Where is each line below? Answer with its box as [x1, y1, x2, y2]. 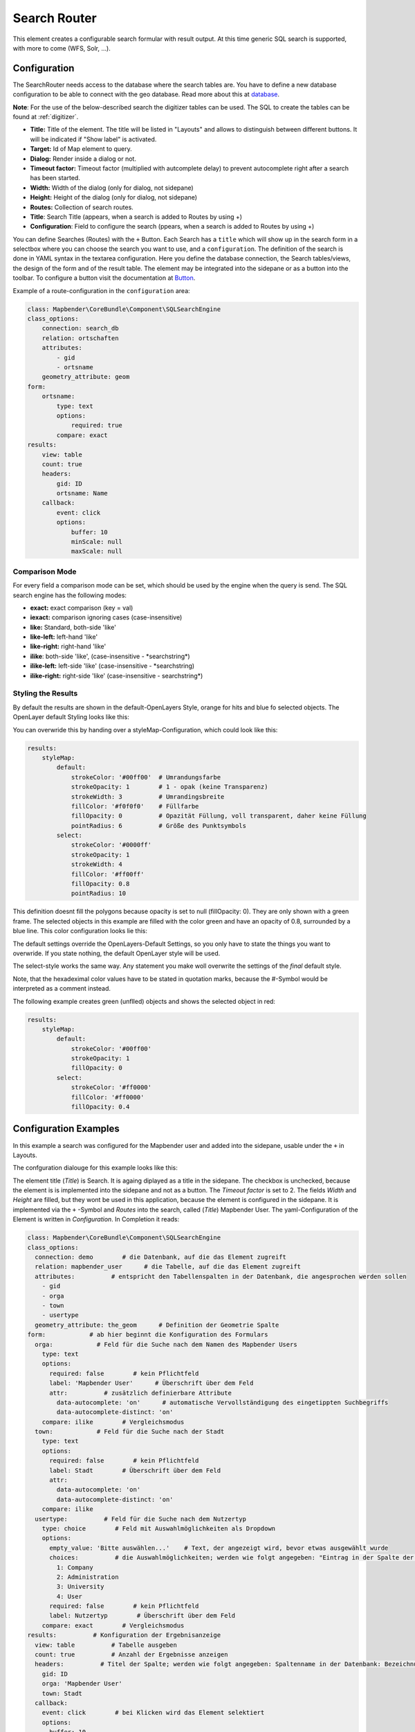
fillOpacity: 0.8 [71, 880, 130, 888]
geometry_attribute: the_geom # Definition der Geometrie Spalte [35, 1320, 279, 1329]
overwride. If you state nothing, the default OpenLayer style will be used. [12, 949, 221, 957]
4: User [56, 1592, 83, 1600]
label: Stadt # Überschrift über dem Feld [49, 1466, 221, 1474]
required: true [71, 421, 122, 430]
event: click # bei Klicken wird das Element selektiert [41, 1708, 265, 1717]
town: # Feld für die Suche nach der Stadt [35, 1428, 225, 1435]
